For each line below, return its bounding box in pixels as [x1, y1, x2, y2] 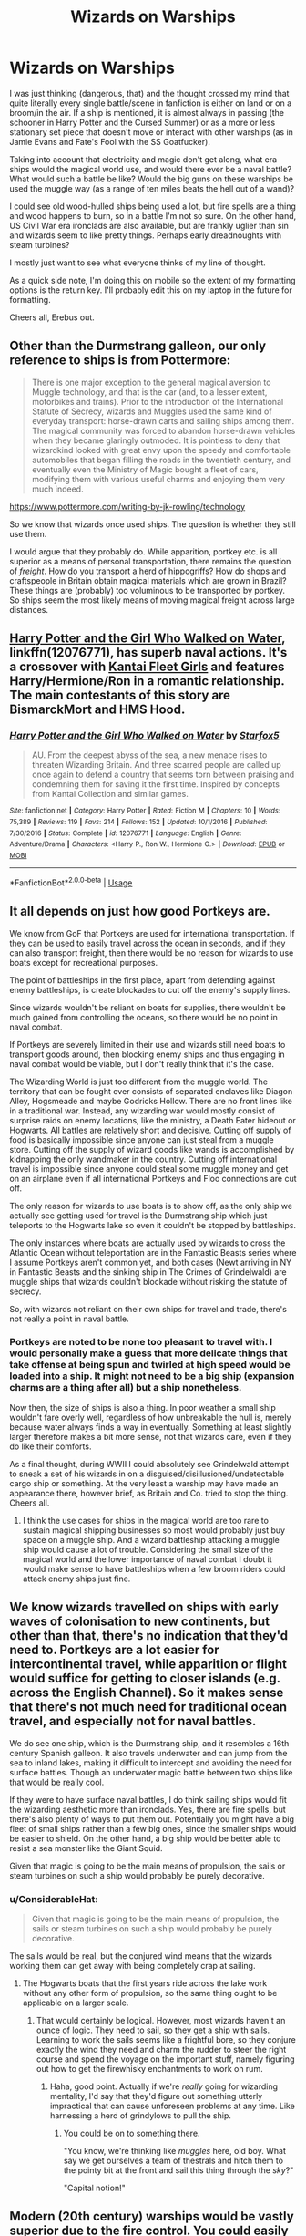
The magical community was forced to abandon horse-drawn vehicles [31, 425, 296, 436]
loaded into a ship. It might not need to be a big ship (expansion [9, 1370, 295, 1382]
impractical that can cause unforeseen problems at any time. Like [49, 2100, 296, 2111]
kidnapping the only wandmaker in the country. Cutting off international [9, 1154, 278, 1165]
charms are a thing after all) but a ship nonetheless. [9, 1382, 242, 1394]
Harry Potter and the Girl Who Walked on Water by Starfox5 [9, 730, 280, 742]
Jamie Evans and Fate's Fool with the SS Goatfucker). [9, 136, 211, 147]
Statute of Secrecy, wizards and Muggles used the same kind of [31, 406, 272, 417]
